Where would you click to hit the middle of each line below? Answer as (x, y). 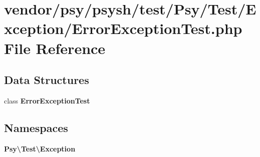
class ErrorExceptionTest (47, 100)
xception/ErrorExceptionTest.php (123, 28)
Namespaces (36, 127)
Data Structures (47, 80)
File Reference (55, 48)
